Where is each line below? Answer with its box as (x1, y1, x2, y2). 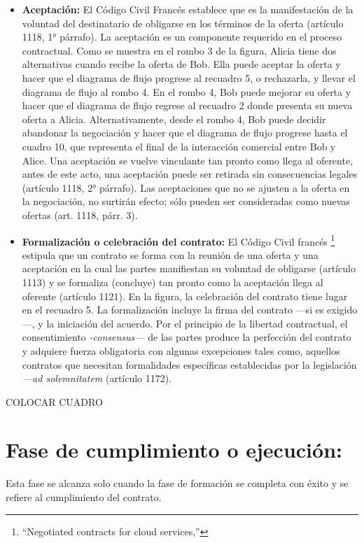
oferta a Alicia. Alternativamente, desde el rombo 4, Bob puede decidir (22, 111, 326, 126)
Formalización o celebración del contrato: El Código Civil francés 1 (22, 232, 335, 248)
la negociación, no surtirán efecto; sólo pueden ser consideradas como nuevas (22, 194, 350, 209)
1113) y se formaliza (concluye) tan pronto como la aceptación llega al (22, 274, 323, 289)
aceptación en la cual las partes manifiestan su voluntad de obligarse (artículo (22, 261, 356, 276)
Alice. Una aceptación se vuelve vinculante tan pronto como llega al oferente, (22, 153, 353, 167)
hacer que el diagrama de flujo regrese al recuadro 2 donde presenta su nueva (22, 98, 353, 113)
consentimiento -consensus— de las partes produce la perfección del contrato (22, 330, 351, 344)
